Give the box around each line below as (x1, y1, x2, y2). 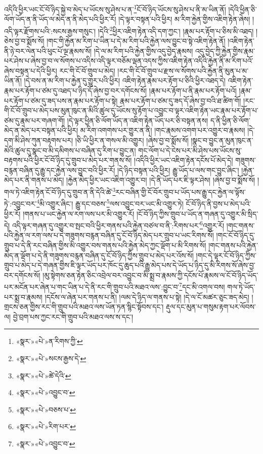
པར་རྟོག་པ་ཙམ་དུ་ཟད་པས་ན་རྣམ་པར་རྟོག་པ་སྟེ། (4, 95, 118, 106)
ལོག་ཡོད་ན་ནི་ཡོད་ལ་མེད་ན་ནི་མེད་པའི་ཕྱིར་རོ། (4, 14, 116, 24)
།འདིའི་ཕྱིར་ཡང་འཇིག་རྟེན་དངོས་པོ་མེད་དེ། (134, 155, 233, 165)
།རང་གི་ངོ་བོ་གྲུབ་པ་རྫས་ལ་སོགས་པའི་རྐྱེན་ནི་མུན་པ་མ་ (117, 65, 249, 76)
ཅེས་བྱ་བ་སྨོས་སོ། (4, 36, 45, 46)
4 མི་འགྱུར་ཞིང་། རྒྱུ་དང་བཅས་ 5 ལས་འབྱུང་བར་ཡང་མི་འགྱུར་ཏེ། (36, 197, 184, 208)
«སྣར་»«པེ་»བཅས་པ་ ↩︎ (16, 404, 76, 414)
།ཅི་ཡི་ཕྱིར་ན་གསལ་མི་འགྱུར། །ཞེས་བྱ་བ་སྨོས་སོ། (75, 135, 189, 146)
